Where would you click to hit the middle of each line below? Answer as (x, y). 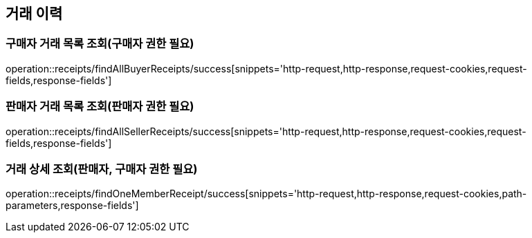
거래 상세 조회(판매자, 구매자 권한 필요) (102, 169)
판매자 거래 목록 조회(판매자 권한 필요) (100, 107)
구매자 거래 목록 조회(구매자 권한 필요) (100, 44)
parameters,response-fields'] (72, 206)
